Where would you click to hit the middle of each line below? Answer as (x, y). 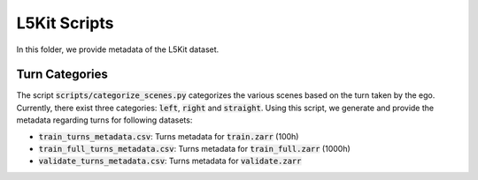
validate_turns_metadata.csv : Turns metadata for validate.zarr (170, 161)
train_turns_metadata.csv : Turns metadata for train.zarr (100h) (169, 136)
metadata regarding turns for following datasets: (104, 120)
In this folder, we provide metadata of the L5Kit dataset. (118, 49)
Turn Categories (62, 75)
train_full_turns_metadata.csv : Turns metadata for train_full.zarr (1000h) (195, 149)
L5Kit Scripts (65, 23)
